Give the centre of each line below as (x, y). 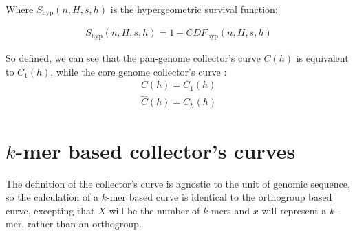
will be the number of (154, 210)
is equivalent (322, 57)
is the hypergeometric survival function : (194, 9)
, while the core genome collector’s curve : (139, 71)
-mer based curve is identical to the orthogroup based (219, 197)
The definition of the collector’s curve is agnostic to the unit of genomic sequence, (178, 183)
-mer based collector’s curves (155, 150)
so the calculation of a (52, 197)
